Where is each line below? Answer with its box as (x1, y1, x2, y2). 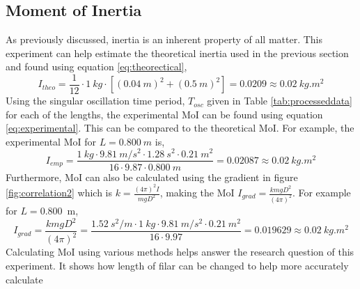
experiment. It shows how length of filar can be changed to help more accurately (6, 258, 349, 272)
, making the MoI (159, 185, 235, 200)
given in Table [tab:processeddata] (207, 93, 352, 108)
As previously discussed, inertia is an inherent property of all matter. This (6, 32, 323, 47)
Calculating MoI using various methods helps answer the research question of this (6, 244, 354, 259)
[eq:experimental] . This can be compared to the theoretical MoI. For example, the (6, 120, 354, 135)
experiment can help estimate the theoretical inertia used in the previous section (6, 45, 349, 60)
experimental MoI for (6, 134, 96, 148)
